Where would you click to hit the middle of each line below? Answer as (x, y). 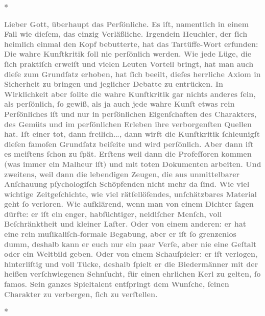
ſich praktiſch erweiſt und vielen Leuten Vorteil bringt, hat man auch (129, 64)
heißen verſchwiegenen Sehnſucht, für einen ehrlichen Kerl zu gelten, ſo (132, 274)
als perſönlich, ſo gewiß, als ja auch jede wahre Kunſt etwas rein (119, 104)
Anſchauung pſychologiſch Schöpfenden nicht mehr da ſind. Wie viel (127, 184)
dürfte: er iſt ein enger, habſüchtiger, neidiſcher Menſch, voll (113, 214)
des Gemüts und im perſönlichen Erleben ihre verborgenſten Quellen (128, 124)
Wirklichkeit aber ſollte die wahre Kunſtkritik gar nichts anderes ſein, (130, 94)
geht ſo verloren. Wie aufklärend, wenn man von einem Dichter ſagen (129, 204)
